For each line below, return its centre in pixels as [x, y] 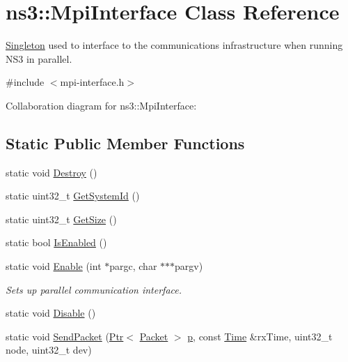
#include [25, 82]
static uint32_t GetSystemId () [73, 196]
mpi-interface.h [92, 82]
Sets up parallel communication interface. [94, 289]
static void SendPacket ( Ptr [65, 336]
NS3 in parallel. [39, 58]
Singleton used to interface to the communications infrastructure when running [174, 45]
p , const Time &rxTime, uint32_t [260, 336]
